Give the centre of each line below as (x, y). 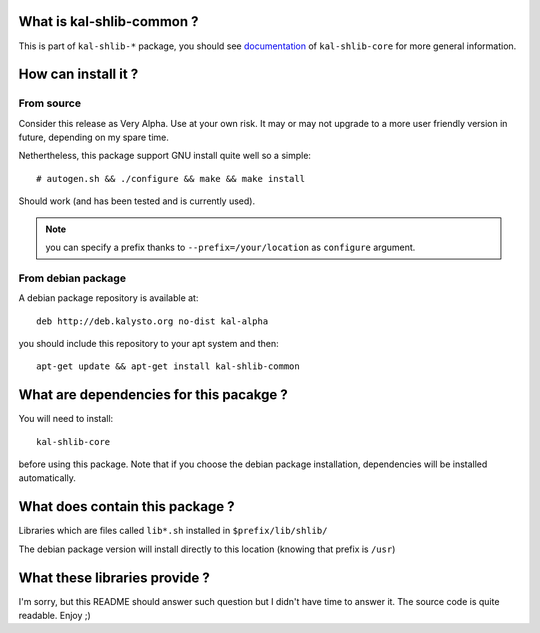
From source (50, 103)
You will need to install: (66, 419)
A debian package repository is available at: (108, 298)
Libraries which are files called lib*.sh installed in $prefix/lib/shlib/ (173, 531)
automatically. (47, 478)
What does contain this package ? (126, 506)
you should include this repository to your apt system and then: (148, 343)
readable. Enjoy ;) (55, 615)
